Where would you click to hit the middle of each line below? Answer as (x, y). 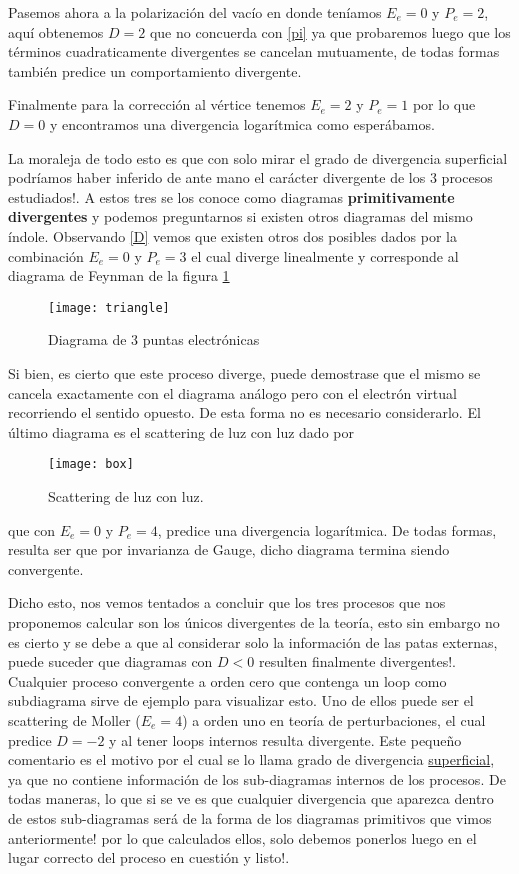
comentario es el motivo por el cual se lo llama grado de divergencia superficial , (251, 759)
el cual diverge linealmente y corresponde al (325, 255)
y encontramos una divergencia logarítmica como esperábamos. (242, 123)
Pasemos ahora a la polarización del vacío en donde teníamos (195, 12)
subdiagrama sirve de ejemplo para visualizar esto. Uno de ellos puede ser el (241, 700)
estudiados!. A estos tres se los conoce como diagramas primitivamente (231, 196)
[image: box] (91, 464)
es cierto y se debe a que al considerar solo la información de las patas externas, (253, 641)
